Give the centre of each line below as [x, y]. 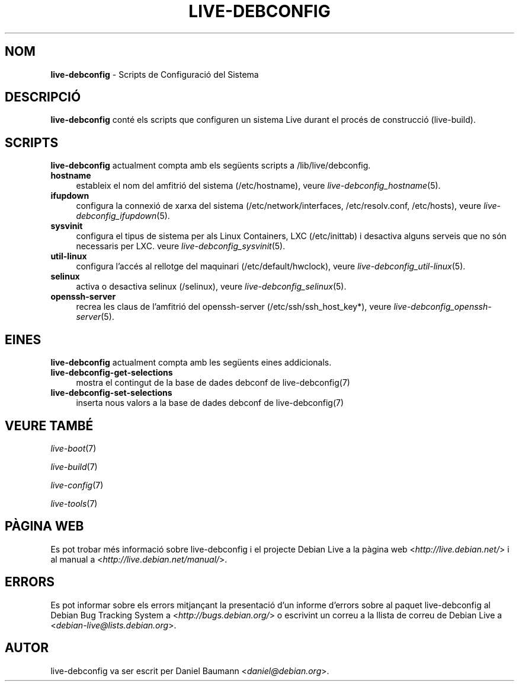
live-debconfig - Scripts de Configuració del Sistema [155, 74]
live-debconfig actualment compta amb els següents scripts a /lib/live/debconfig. [211, 166]
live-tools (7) [74, 503]
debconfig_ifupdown [116, 216]
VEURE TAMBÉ [49, 425]
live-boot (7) [73, 448]
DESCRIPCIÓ [43, 97]
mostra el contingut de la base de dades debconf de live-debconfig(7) [213, 383]
